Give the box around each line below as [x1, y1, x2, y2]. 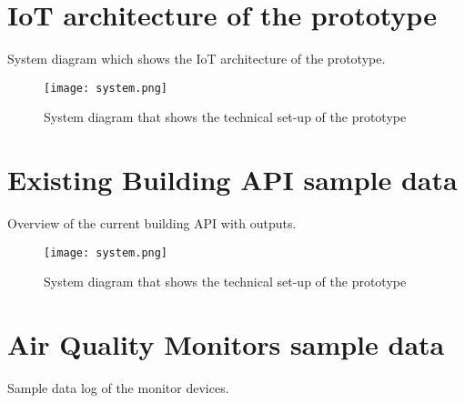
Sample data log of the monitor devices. [7, 378, 229, 398]
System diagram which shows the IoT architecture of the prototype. [7, 49, 386, 68]
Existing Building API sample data [7, 161, 458, 198]
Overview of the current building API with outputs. [7, 214, 297, 233]
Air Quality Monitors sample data [7, 326, 445, 363]
